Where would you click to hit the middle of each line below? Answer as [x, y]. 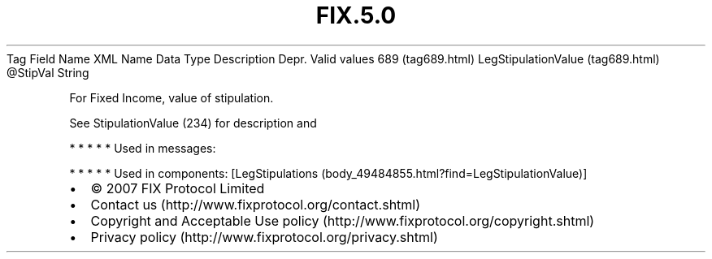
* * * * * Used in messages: [143, 148]
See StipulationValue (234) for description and [193, 123]
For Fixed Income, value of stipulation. [171, 97]
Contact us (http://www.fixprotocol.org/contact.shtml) [256, 204]
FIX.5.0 [356, 15]
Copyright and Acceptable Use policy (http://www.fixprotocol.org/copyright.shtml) [343, 220]
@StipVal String [48, 72]
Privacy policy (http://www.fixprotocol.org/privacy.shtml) [264, 237]
